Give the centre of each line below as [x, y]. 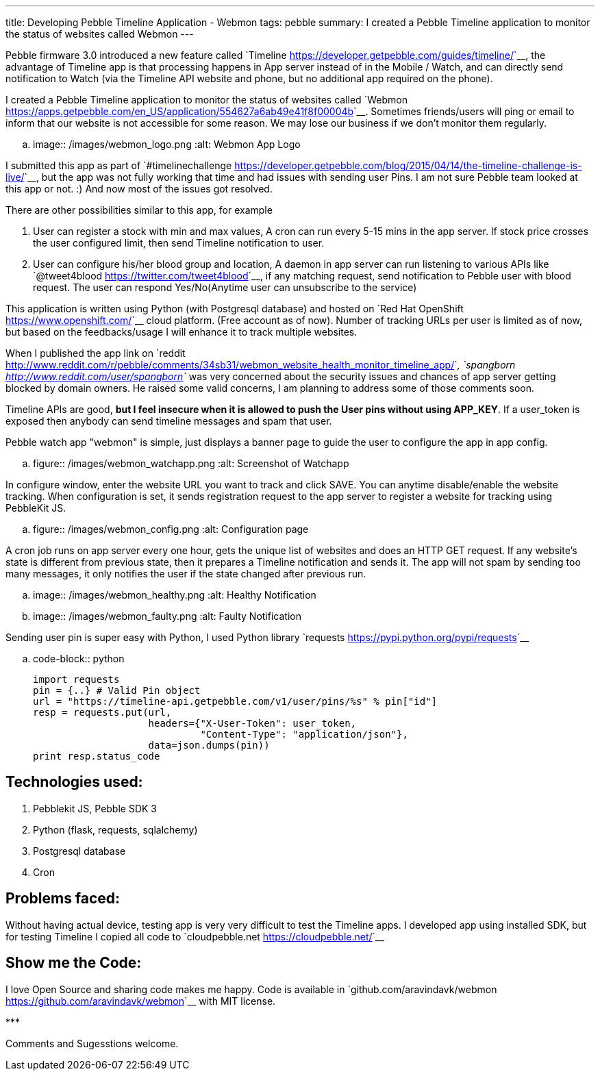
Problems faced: [63, 899]
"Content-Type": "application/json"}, [304, 734]
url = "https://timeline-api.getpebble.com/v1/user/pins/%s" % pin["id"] [235, 701]
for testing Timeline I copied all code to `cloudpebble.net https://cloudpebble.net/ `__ [195, 936]
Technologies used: [74, 782]
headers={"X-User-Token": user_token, [252, 723]
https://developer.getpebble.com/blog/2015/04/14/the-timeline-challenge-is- [408, 165]
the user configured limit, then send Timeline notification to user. [179, 243]
